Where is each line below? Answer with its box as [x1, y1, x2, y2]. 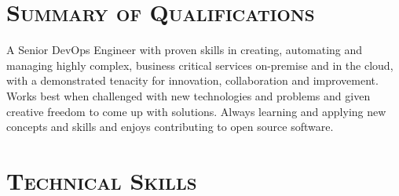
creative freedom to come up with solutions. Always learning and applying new [6, 103, 386, 119]
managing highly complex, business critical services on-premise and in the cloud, [6, 56, 394, 73]
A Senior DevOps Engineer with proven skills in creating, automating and [6, 42, 363, 58]
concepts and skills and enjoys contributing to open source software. [6, 118, 334, 135]
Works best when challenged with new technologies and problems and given [6, 87, 371, 103]
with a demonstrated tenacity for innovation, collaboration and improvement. [6, 72, 379, 89]
